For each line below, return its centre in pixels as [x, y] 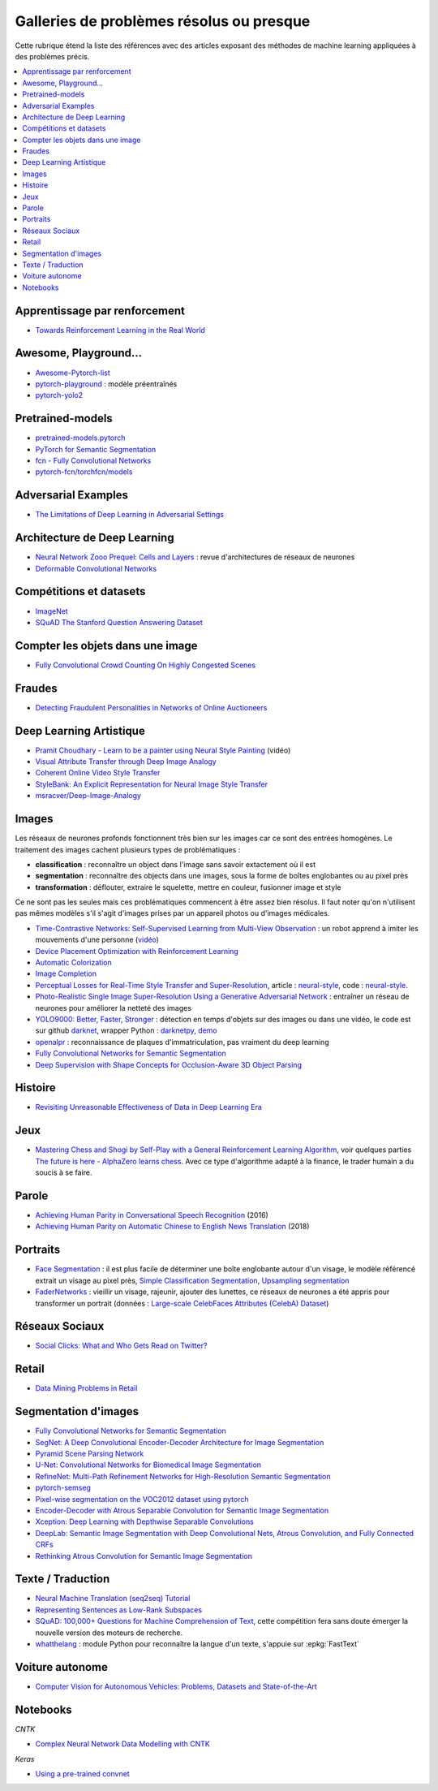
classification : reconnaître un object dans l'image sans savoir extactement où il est [176, 864]
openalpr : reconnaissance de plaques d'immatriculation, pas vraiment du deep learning [182, 1042]
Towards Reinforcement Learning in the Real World [120, 330]
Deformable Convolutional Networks [96, 568]
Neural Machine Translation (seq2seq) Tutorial [113, 1599]
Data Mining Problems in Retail [86, 1388]
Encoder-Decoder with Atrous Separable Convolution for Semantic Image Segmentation [182, 1510]
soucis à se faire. [64, 1172]
